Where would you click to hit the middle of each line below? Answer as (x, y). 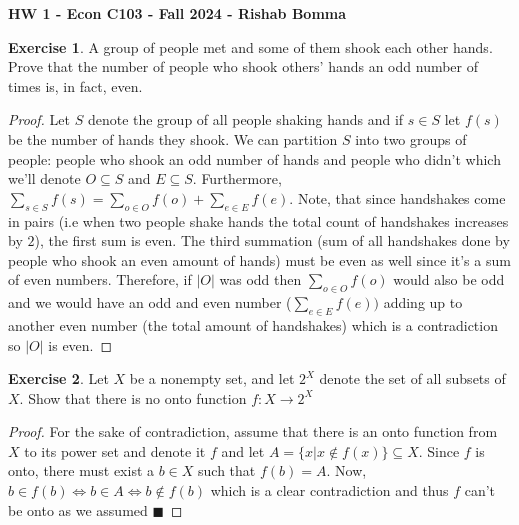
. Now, (346, 470)
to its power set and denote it (115, 450)
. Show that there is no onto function (133, 397)
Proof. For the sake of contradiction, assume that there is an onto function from (253, 431)
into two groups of (411, 138)
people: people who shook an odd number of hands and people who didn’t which (254, 158)
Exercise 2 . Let (58, 378)
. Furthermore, (237, 178)
